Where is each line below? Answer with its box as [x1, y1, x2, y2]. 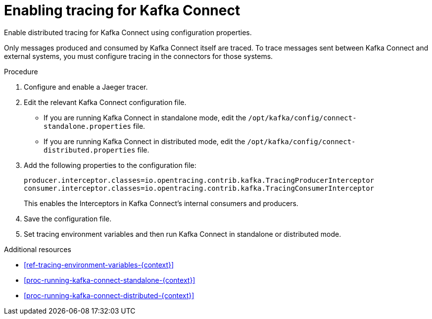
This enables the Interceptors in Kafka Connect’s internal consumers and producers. [24, 199, 298, 208]
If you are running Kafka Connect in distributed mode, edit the [44, 137, 245, 146]
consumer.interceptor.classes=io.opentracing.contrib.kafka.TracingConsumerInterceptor [24, 184, 375, 192]
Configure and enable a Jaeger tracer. [24, 82, 148, 91]
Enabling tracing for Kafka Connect [4, 2, 240, 19]
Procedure [4, 67, 38, 76]
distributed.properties [44, 146, 136, 154]
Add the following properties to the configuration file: [24, 160, 196, 169]
